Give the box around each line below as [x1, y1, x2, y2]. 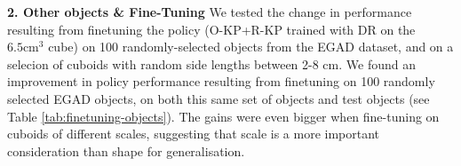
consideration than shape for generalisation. [7, 141, 245, 160]
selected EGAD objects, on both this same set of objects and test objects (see [7, 89, 430, 107]
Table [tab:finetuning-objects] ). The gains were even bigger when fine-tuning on [7, 107, 440, 125]
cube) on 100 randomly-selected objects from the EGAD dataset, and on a [48, 37, 454, 56]
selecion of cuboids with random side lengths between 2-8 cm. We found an [7, 54, 416, 73]
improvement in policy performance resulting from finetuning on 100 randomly [7, 72, 435, 91]
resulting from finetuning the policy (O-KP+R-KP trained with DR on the [7, 20, 416, 38]
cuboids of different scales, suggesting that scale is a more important [7, 124, 380, 143]
